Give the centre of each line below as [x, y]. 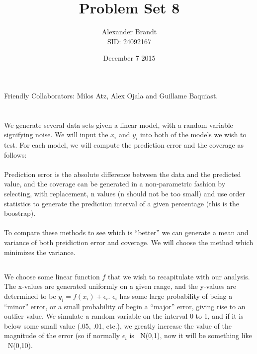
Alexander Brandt [129, 32]
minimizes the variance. [40, 252]
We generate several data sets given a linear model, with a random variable [119, 125]
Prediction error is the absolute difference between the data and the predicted [123, 174]
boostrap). [20, 213]
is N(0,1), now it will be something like [191, 335]
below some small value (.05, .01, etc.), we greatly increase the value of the [118, 325]
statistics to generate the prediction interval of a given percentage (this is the [122, 203]
